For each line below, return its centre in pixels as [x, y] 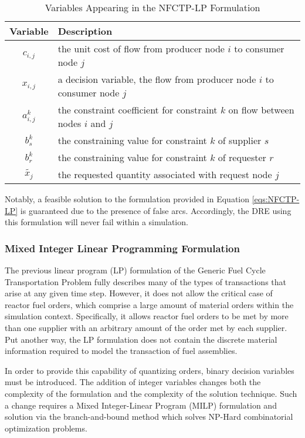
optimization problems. [46, 428]
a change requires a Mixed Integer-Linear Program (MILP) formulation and [141, 405]
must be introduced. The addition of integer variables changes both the [133, 382]
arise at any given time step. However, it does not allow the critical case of [139, 293]
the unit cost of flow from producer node [141, 49]
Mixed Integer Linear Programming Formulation [122, 248]
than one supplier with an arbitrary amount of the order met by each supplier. [146, 327]
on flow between [261, 110]
